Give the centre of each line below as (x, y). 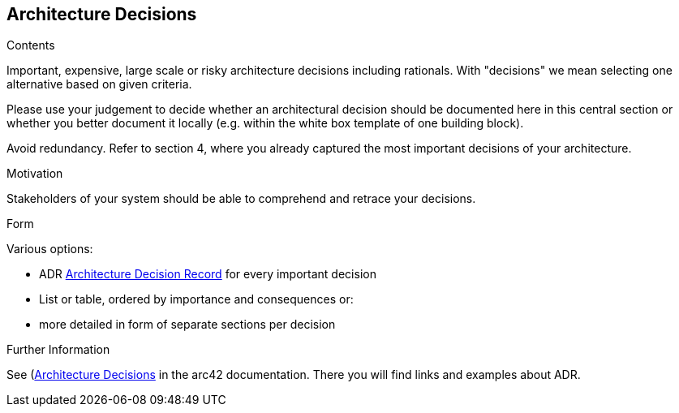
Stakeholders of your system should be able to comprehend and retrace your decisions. (241, 199)
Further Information (58, 350)
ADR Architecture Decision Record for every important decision (208, 274)
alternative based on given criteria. (99, 84)
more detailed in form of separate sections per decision (187, 325)
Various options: (50, 249)
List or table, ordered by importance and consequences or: (196, 299)
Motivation (35, 174)
